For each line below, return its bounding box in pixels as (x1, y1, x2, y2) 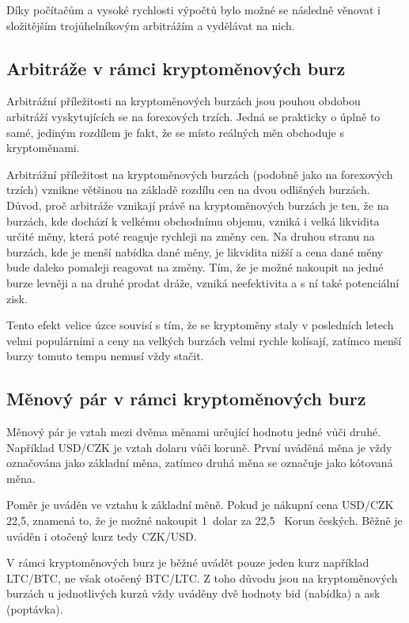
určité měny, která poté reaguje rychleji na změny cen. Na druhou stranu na (6, 228, 375, 245)
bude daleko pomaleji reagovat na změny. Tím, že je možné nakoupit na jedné (6, 259, 384, 275)
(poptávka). (6, 601, 63, 617)
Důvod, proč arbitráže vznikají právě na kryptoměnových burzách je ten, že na (6, 196, 389, 213)
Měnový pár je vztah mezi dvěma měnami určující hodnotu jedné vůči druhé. (6, 424, 381, 440)
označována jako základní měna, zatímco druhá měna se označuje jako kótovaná (6, 454, 393, 471)
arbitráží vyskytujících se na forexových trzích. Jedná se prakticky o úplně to (6, 108, 381, 124)
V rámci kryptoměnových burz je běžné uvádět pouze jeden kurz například (6, 554, 369, 571)
